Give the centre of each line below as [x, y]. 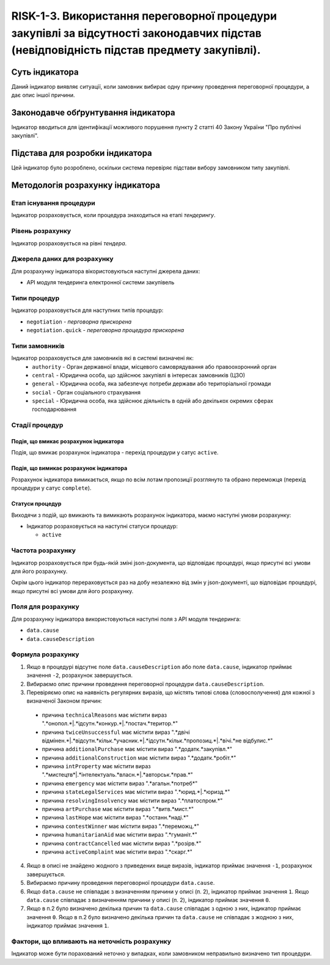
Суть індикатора [45, 72]
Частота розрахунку [43, 550]
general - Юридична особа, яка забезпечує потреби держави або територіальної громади [152, 384]
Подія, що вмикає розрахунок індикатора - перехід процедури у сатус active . [115, 453]
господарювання [54, 409]
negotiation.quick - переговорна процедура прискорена [105, 330]
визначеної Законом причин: [64, 701]
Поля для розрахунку [45, 607]
